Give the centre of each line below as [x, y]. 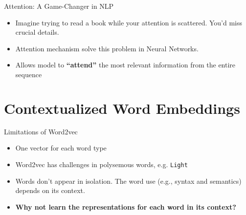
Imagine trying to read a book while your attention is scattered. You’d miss [129, 22]
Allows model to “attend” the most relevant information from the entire [125, 65]
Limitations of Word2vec [41, 131]
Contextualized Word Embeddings [122, 108]
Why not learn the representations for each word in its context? [126, 206]
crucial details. [37, 32]
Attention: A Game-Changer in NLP [59, 6]
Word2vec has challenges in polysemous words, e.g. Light [101, 164]
